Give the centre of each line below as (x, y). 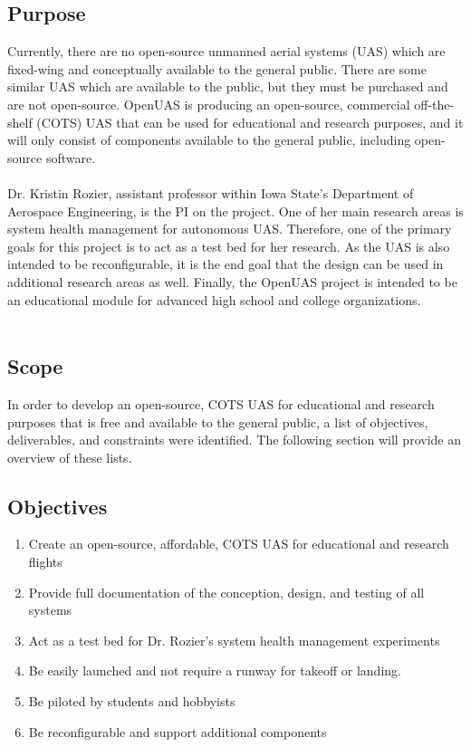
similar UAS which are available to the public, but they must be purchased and (228, 86)
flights (45, 562)
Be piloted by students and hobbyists (132, 701)
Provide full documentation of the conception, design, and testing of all (226, 592)
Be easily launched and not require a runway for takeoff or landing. (215, 670)
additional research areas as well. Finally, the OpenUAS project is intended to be (232, 281)
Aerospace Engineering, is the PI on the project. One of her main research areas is (235, 211)
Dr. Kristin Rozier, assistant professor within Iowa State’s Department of (211, 192)
